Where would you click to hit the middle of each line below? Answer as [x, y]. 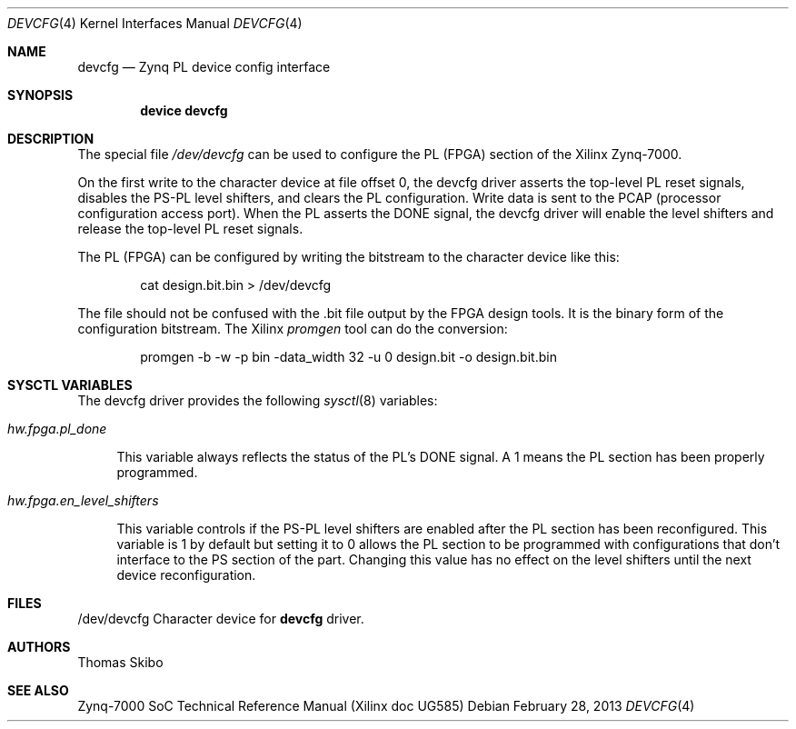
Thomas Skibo [120, 662]
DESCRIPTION [51, 139]
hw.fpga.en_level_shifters [83, 500]
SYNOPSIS [40, 95]
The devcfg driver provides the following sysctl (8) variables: [258, 400]
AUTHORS [39, 647]
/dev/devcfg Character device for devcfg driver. [221, 619]
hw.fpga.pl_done [57, 429]
